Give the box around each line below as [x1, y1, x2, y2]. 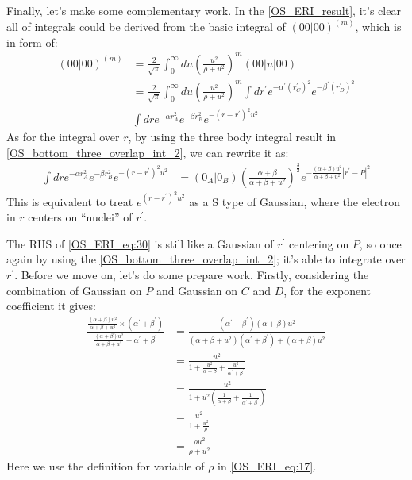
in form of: [6, 33, 58, 50]
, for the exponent [283, 282, 371, 298]
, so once [359, 235, 402, 252]
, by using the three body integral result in [128, 128, 337, 144]
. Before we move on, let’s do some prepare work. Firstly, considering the [14, 266, 369, 282]
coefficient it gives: [6, 298, 96, 314]
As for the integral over [6, 128, 120, 144]
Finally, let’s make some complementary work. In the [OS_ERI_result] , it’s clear [6, 2, 401, 18]
